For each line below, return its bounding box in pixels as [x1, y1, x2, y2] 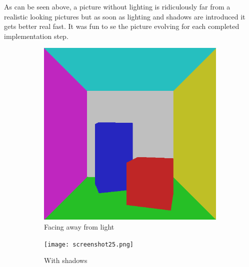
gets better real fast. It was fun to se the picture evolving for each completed [4, 21, 239, 31]
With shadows [44, 255, 87, 266]
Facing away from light [44, 221, 114, 232]
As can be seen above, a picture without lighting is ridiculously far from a [4, 1, 230, 11]
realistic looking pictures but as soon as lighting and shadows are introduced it [4, 11, 245, 21]
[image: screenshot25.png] [44, 241, 133, 248]
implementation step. [4, 30, 68, 41]
